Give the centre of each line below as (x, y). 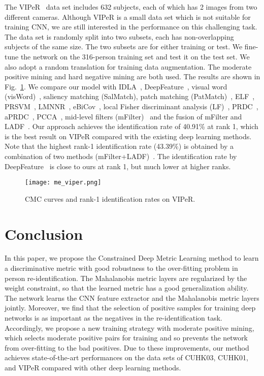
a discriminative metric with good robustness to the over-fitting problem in (121, 268)
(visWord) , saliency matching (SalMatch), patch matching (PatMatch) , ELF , (130, 96)
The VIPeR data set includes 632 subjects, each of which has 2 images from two (131, 7)
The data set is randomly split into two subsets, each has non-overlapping (119, 36)
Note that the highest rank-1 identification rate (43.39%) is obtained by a (119, 146)
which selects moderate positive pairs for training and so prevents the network (126, 338)
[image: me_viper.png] (63, 183)
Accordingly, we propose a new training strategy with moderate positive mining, (129, 327)
